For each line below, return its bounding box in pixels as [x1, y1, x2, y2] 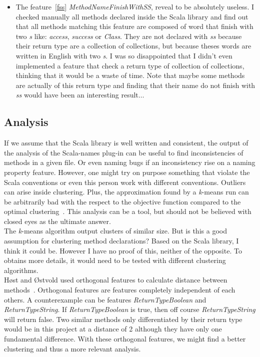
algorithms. [4, 264, 38, 275]
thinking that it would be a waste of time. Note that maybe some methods [15, 70, 245, 80]
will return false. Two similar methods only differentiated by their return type [4, 313, 242, 324]
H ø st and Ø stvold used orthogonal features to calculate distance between [4, 274, 227, 285]
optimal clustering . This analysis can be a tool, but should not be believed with [4, 206, 251, 216]
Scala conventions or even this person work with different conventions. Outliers [4, 176, 246, 187]
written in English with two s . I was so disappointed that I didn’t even [15, 50, 232, 60]
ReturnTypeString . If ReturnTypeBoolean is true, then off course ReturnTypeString [4, 304, 255, 314]
